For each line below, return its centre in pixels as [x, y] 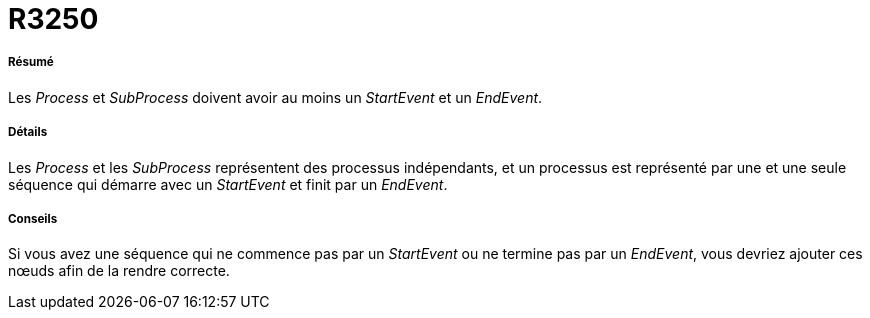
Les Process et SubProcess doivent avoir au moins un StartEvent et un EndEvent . [275, 97]
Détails [28, 132]
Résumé [31, 62]
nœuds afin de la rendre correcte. [119, 271]
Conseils [33, 218]
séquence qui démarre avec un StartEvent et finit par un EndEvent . [228, 184]
